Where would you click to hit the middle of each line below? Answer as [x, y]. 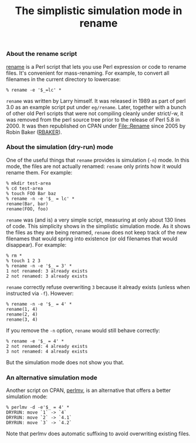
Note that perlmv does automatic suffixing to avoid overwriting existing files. [98, 434]
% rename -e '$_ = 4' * [35, 341]
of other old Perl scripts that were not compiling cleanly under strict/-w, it [95, 113]
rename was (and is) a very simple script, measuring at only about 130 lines [96, 220]
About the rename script [42, 54]
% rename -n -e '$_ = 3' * [39, 266]
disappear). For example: [36, 244]
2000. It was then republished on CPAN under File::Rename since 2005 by [96, 126]
